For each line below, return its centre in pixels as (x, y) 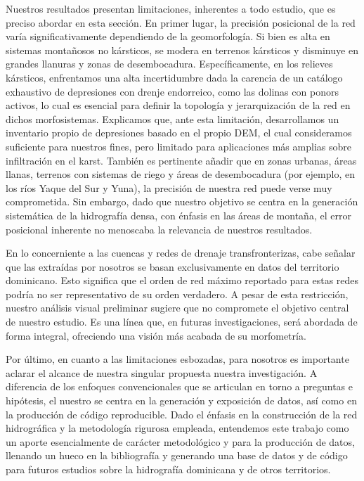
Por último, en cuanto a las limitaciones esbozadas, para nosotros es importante (177, 359)
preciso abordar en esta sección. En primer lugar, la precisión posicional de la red (181, 22)
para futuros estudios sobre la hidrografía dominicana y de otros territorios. (168, 469)
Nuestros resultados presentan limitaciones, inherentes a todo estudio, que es (171, 8)
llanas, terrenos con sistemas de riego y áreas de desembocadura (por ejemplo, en (180, 174)
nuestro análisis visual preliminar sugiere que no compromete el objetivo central (177, 308)
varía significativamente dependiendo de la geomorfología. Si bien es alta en (168, 36)
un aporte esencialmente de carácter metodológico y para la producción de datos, (180, 441)
